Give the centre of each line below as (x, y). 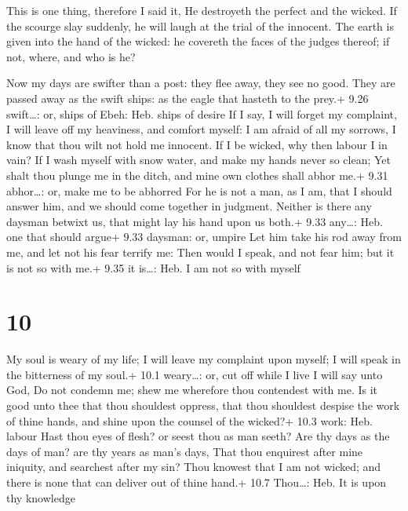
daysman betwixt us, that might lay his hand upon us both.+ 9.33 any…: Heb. (195, 221)
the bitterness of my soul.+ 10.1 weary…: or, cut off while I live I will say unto (195, 374)
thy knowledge (41, 497)
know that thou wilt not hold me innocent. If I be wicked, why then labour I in (197, 144)
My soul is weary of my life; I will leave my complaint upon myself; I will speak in (204, 359)
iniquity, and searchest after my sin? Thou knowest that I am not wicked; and (194, 467)
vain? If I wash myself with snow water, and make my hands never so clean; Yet (199, 160)
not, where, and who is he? (71, 56)
